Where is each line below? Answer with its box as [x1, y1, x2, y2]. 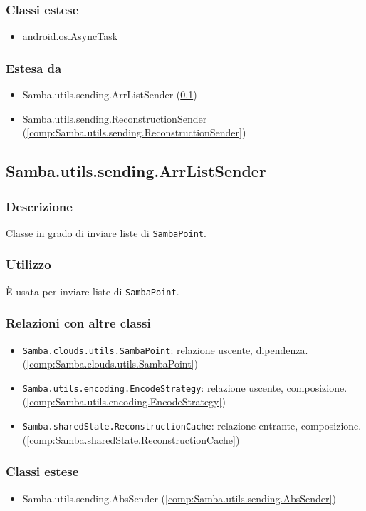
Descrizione [6, 197, 73, 215]
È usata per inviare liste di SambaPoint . [6, 283, 179, 298]
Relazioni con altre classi [6, 314, 151, 332]
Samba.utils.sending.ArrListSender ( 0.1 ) [22, 87, 197, 102]
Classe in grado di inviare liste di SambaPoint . [6, 225, 206, 240]
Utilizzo [6, 255, 51, 273]
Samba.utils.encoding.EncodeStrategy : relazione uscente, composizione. [22, 380, 347, 395]
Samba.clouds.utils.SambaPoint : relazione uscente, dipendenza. [22, 342, 308, 357]
